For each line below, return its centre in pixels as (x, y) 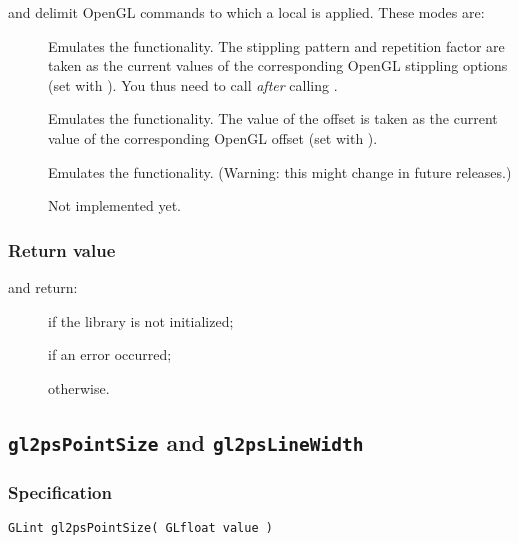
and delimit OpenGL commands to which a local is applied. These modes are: (246, 12)
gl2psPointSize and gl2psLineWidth (186, 441)
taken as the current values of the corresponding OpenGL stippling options (278, 65)
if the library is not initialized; (141, 320)
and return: (43, 286)
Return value (62, 249)
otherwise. (79, 387)
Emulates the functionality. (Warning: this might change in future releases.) (280, 171)
